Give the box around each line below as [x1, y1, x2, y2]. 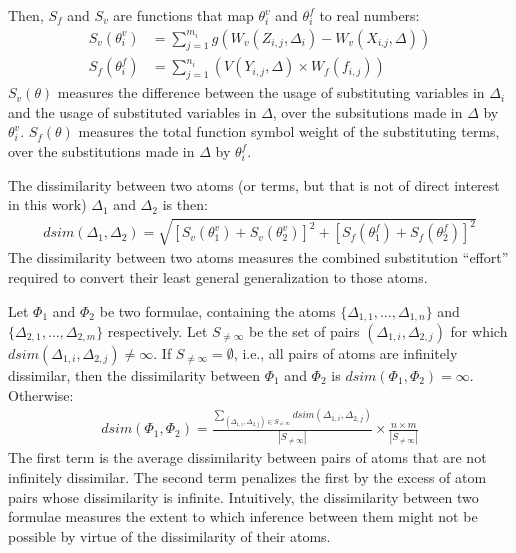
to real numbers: [319, 5, 420, 25]
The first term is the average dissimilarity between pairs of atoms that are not [8, 447, 487, 468]
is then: [162, 194, 208, 215]
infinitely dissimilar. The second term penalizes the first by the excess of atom [8, 467, 487, 488]
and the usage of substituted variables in [8, 101, 257, 122]
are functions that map [113, 5, 254, 25]
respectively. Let [107, 321, 208, 342]
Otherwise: [8, 384, 74, 405]
